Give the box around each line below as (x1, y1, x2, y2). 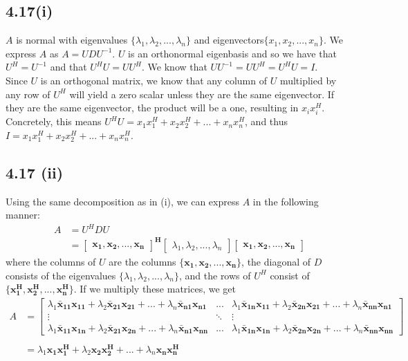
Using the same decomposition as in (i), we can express (6, 194, 240, 208)
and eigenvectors (194, 33, 264, 47)
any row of (6, 86, 50, 101)
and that (50, 59, 87, 74)
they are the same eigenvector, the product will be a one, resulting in (6, 100, 299, 115)
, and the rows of (178, 268, 251, 282)
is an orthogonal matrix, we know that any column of (40, 73, 268, 87)
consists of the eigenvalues (6, 268, 116, 282)
